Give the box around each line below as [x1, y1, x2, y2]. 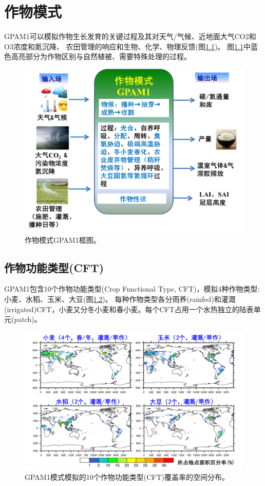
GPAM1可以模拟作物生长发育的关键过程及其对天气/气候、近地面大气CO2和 [4, 31, 256, 42]
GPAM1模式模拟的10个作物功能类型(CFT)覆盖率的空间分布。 [25, 471, 229, 482]
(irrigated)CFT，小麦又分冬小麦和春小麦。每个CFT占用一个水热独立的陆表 [4, 303, 254, 314]
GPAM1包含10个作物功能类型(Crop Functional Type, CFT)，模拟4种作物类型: [4, 283, 260, 294]
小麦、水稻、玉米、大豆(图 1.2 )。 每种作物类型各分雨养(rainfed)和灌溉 [4, 294, 236, 304]
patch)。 [14, 314, 42, 325]
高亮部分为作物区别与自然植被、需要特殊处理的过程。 [11, 51, 191, 62]
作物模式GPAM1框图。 [25, 234, 101, 245]
